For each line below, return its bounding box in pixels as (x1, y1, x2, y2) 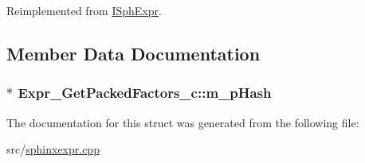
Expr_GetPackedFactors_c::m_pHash (18, 83, 272, 103)
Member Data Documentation (6, 41, 261, 65)
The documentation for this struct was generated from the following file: (6, 114, 359, 130)
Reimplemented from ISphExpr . (6, 2, 162, 18)
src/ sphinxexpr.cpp (6, 141, 100, 157)
